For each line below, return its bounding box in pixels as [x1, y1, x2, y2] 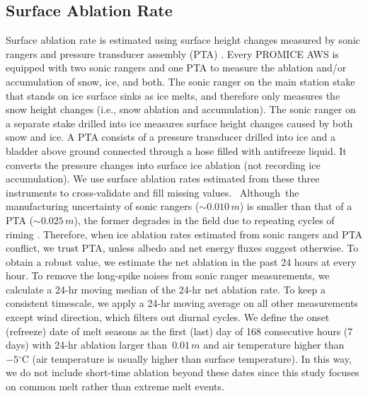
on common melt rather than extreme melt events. [6, 379, 224, 394]
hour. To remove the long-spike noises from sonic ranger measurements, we [6, 268, 330, 283]
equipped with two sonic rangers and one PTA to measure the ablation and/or [6, 60, 347, 75]
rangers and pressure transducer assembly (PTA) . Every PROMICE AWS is [6, 46, 339, 61]
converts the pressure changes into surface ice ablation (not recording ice [6, 157, 321, 172]
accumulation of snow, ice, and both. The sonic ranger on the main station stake [6, 74, 355, 88]
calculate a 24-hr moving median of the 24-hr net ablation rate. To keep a [6, 281, 326, 296]
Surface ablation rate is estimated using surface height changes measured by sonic [6, 33, 360, 47]
